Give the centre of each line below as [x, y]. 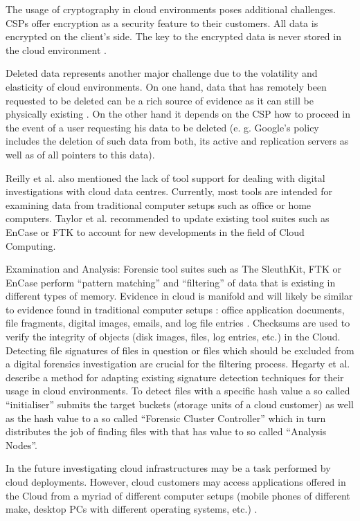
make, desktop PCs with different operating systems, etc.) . [132, 509]
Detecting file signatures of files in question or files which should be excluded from [180, 350]
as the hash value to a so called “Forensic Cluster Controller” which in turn [166, 418]
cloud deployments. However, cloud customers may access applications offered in [176, 482]
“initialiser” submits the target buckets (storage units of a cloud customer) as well [180, 404]
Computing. [31, 245]
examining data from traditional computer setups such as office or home [159, 204]
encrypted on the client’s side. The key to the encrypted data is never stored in [173, 36]
